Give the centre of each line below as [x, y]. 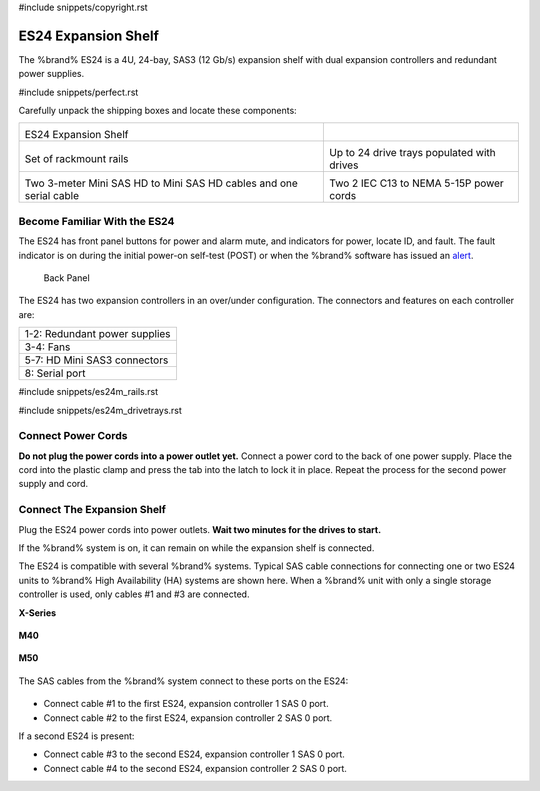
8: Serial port [55, 373]
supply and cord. [53, 484]
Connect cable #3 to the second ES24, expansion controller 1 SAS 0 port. [194, 754]
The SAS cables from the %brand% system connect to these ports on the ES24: [183, 681]
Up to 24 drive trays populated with [412, 153]
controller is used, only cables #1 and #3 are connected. [134, 594]
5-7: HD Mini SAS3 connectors [96, 360]
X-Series [37, 612]
